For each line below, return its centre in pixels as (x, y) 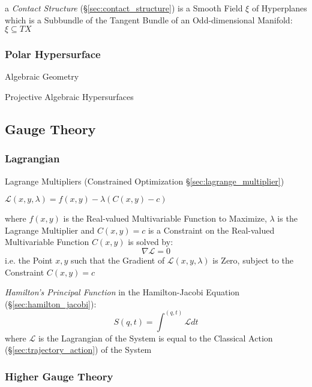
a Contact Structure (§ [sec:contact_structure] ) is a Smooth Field (124, 8)
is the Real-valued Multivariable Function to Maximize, (165, 218)
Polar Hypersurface (53, 54)
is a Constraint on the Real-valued (211, 230)
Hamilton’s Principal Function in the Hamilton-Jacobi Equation (122, 292)
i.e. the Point (29, 260)
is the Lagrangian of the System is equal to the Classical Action (155, 338)
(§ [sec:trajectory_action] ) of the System (78, 350)
